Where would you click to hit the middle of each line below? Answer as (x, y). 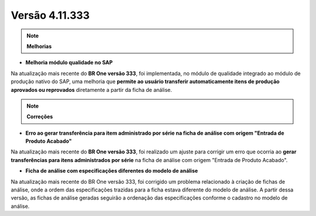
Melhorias (39, 46)
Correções (40, 116)
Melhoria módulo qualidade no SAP (69, 63)
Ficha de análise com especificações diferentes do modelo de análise (112, 171)
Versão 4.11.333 (50, 15)
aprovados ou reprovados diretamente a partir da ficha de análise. (92, 90)
